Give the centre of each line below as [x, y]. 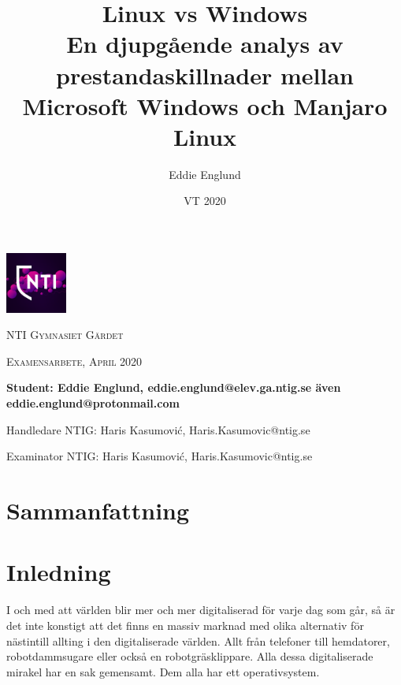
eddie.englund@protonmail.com [93, 403]
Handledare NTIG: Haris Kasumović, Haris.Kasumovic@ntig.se [158, 429]
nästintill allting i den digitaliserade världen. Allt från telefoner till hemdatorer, [198, 640]
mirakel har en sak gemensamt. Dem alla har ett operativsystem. [163, 671]
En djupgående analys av [205, 44]
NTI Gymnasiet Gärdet [65, 335]
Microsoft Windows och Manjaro [205, 105]
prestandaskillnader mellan [205, 74]
